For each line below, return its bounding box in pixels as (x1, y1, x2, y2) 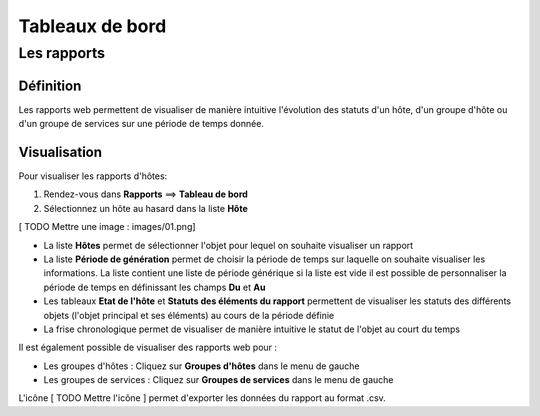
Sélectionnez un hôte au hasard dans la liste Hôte (43, 202, 249, 214)
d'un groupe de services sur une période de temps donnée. (18, 118, 265, 130)
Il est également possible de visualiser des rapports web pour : (18, 341, 278, 354)
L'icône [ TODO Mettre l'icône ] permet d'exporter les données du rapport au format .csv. (18, 392, 387, 404)
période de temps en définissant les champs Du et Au (43, 281, 266, 293)
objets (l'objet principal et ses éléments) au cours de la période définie (43, 309, 335, 321)
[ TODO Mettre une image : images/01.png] (18, 221, 196, 233)
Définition (18, 77, 82, 94)
